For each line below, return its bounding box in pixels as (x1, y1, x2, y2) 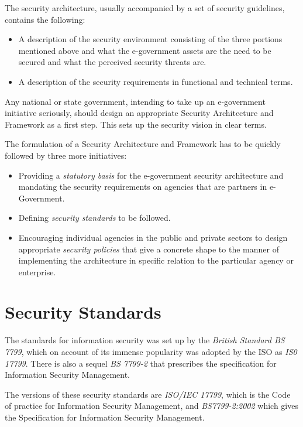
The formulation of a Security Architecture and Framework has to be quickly (5, 138, 281, 150)
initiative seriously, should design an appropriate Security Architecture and (5, 107, 274, 119)
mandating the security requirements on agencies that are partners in (18, 180, 267, 193)
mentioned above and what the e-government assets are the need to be (18, 44, 271, 56)
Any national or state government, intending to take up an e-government (5, 95, 266, 107)
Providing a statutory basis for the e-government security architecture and (18, 169, 284, 181)
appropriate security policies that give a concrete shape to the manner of (18, 242, 279, 255)
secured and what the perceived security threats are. (18, 56, 206, 68)
